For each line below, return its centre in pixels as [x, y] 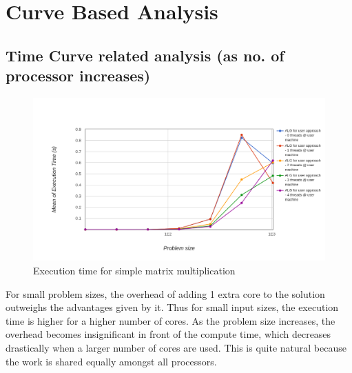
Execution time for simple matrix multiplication [134, 270]
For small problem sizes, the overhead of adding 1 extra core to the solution [165, 293]
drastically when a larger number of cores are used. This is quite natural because [176, 347]
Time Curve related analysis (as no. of [145, 55]
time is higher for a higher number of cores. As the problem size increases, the [170, 320]
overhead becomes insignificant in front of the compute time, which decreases [168, 334]
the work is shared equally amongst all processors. [111, 361]
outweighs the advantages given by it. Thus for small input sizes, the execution [172, 307]
